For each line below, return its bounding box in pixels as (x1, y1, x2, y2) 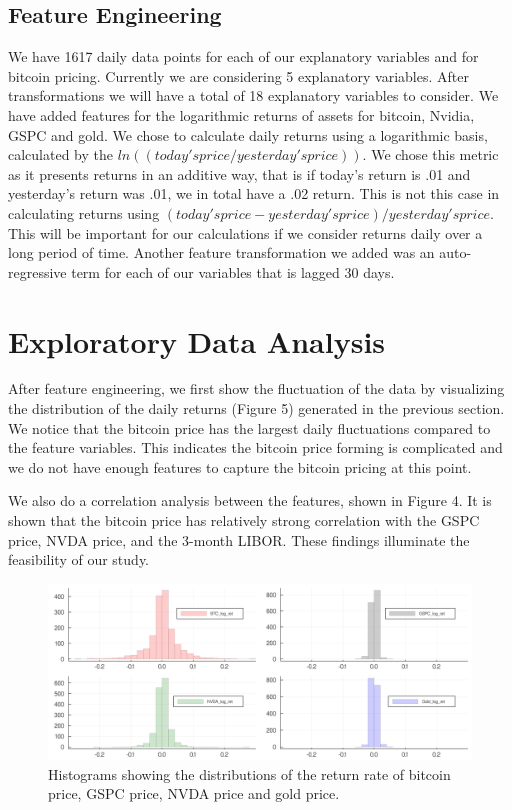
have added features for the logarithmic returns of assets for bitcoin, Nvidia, (8, 104, 475, 125)
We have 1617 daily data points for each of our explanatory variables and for (8, 46, 479, 67)
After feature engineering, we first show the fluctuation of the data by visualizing (8, 378, 505, 399)
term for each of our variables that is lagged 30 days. (71, 261, 395, 282)
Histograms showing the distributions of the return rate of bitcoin (48, 763, 451, 784)
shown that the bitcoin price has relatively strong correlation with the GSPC (8, 510, 480, 531)
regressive (8, 261, 67, 282)
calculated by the (8, 144, 113, 165)
